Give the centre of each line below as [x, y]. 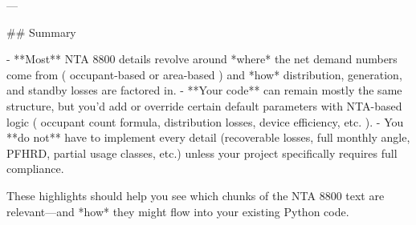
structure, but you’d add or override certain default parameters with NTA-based [204, 105]
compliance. [35, 169]
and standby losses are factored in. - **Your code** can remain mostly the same [204, 90]
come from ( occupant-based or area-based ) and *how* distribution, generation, [204, 74]
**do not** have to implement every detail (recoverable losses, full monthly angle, [208, 137]
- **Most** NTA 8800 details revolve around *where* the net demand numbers [202, 59]
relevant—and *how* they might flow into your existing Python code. [178, 211]
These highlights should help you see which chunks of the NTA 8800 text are [196, 195]
